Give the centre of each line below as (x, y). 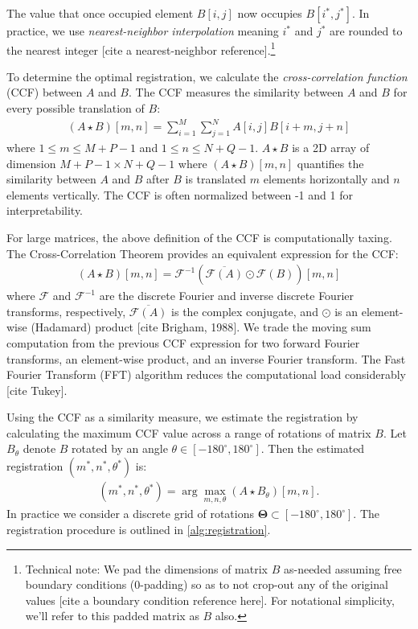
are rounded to (366, 31)
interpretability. (45, 210)
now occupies (270, 13)
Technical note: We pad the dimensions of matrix (146, 568)
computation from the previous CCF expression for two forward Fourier (183, 342)
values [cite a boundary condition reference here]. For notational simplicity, (210, 600)
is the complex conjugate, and (245, 311)
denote (39, 448)
